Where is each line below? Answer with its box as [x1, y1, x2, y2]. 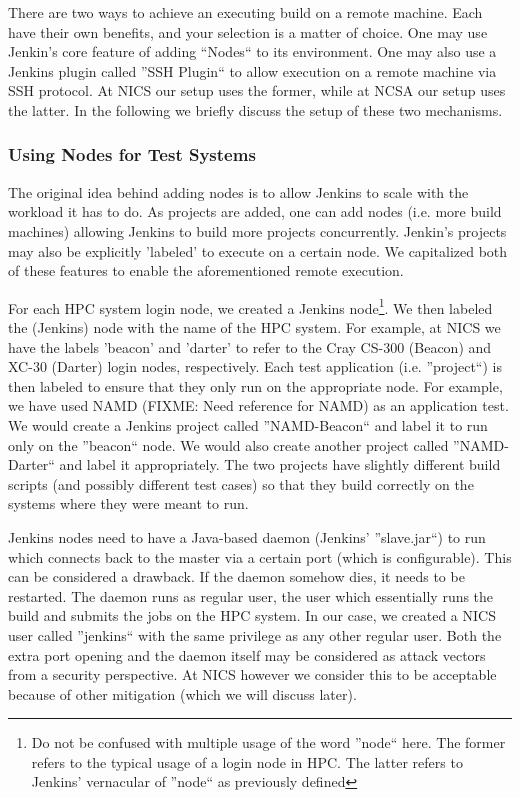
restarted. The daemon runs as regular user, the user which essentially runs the [8, 585, 494, 606]
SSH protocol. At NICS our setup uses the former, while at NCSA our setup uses [8, 80, 506, 101]
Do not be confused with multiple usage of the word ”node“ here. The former [31, 732, 506, 753]
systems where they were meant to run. [8, 493, 249, 514]
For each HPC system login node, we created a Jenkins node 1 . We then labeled [8, 294, 493, 318]
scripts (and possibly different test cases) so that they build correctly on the [8, 473, 474, 494]
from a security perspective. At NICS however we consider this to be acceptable [8, 664, 497, 685]
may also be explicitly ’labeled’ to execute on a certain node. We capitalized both [8, 240, 508, 261]
